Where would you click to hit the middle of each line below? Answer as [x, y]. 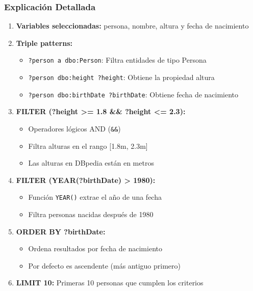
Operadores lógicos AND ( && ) [74, 128]
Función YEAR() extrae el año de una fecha [95, 197]
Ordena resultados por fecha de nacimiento [95, 248]
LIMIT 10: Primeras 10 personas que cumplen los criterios [110, 283]
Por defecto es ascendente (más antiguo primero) [104, 265]
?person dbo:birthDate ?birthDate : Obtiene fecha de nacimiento [133, 94]
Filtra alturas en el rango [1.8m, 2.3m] [88, 146]
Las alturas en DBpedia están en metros [91, 163]
